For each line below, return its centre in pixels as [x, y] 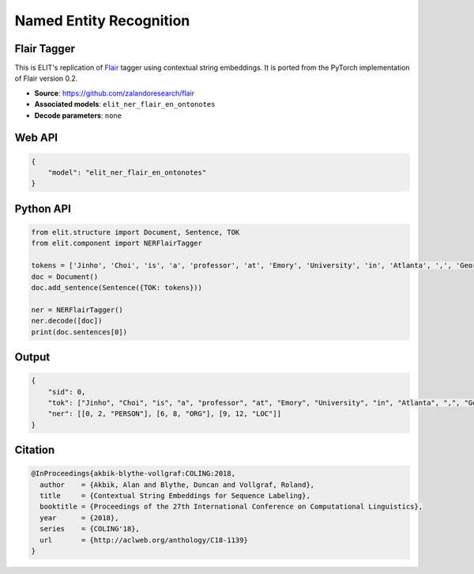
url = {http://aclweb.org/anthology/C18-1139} [144, 540]
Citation [35, 450]
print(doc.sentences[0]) [79, 332]
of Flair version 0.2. [46, 78]
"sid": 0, [67, 392]
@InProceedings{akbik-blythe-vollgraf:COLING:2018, [134, 474]
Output [32, 357]
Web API [36, 138]
